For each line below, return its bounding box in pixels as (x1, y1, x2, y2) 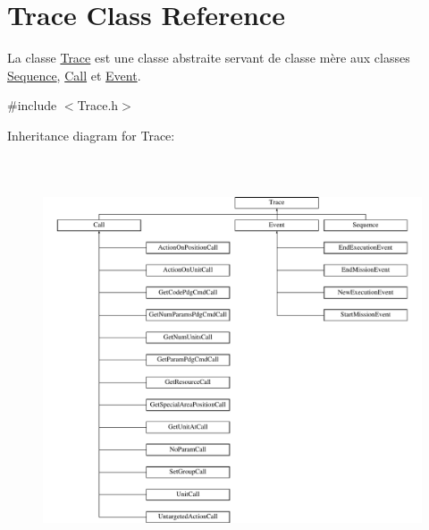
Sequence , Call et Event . (7, 65, 141, 84)
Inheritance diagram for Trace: (7, 125, 175, 144)
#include (7, 96, 57, 115)
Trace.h (77, 96, 119, 115)
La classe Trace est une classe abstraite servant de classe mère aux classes (7, 48, 410, 67)
